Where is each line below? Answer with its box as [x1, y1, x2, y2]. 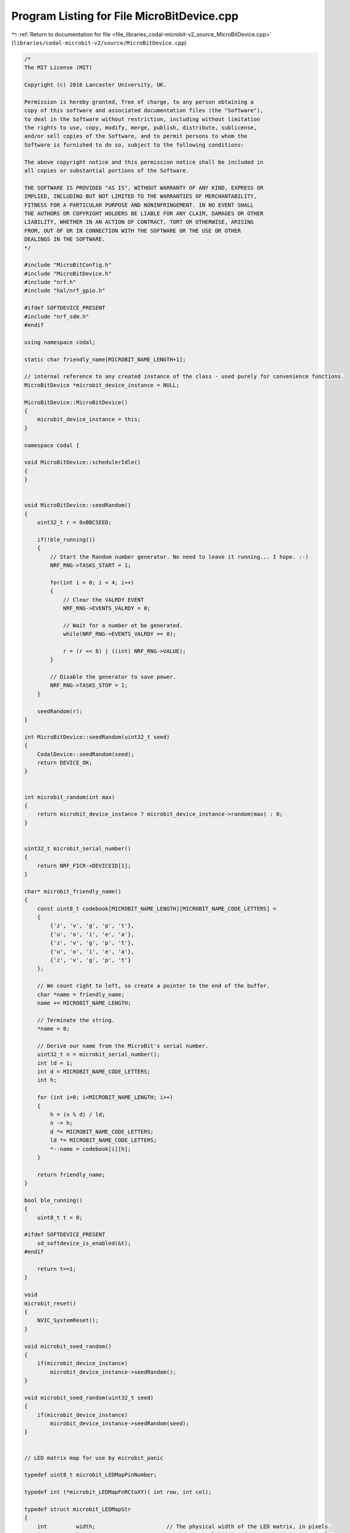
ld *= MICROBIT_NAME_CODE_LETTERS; [50, 1137, 158, 1144]
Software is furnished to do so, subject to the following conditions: [24, 141, 245, 148]
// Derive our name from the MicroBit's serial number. [37, 1042, 209, 1049]
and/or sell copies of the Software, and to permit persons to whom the [24, 132, 248, 140]
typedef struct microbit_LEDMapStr [24, 1505, 131, 1513]
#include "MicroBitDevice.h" [24, 270, 112, 277]
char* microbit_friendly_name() [24, 888, 122, 895]
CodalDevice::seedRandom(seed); [37, 751, 135, 757]
